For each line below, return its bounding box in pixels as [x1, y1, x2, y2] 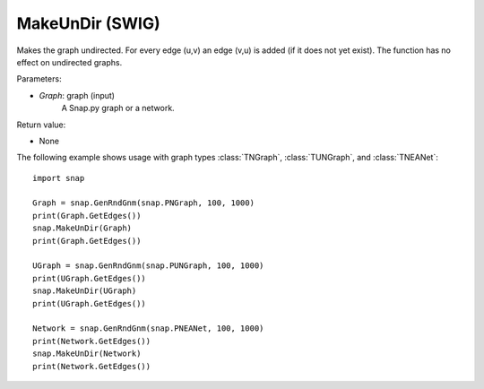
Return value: [16, 119, 66, 130]
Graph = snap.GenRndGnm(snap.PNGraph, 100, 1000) [32, 198, 255, 208]
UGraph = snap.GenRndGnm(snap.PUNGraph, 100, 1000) [32, 261, 264, 271]
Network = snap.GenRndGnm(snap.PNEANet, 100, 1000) [32, 324, 264, 333]
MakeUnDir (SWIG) [16, 13, 160, 33]
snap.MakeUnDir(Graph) [32, 223, 133, 233]
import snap [32, 173, 85, 183]
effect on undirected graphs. [16, 56, 123, 67]
